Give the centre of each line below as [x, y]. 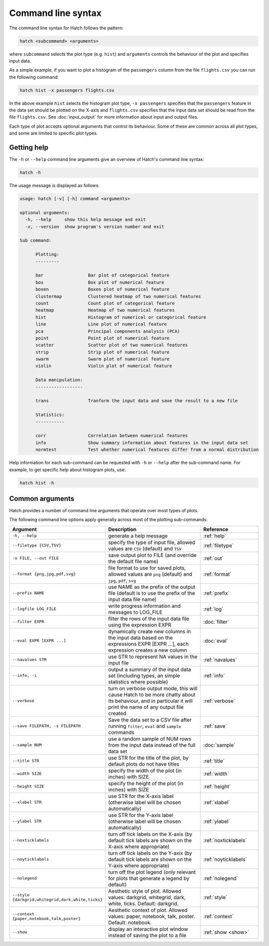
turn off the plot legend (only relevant [152, 872]
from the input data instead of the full [152, 745]
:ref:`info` [214, 676]
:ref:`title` [214, 761]
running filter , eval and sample [144, 726]
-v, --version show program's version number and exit [95, 226]
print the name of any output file [146, 707]
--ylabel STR [27, 821]
